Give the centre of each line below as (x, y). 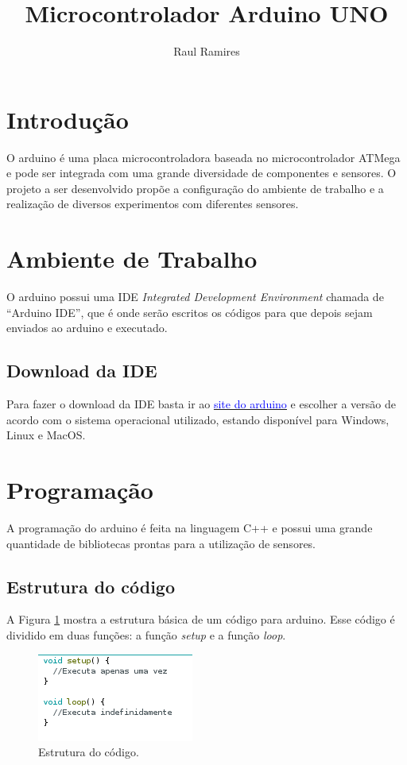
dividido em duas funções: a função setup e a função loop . (146, 635)
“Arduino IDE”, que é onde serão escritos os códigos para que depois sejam (190, 312)
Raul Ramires (207, 51)
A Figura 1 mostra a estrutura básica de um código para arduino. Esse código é (201, 619)
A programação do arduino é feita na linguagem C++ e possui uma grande (190, 528)
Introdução (68, 119)
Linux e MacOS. (46, 435)
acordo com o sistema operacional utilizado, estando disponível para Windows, (198, 419)
